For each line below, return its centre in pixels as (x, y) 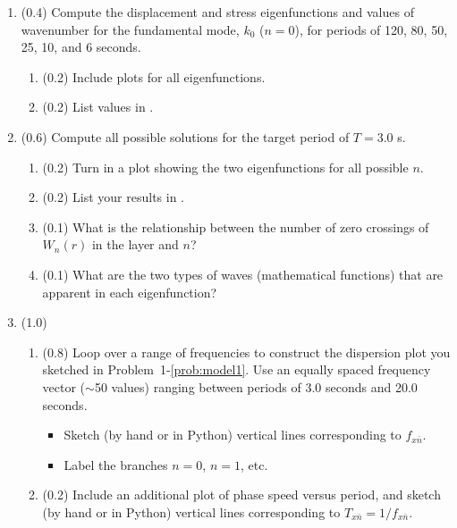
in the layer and (135, 244)
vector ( (64, 386)
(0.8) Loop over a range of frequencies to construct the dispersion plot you (246, 352)
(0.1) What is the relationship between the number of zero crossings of (236, 226)
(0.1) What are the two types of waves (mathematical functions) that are (243, 274)
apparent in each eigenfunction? (130, 292)
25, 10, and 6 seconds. (81, 47)
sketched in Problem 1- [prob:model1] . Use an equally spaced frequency (237, 369)
